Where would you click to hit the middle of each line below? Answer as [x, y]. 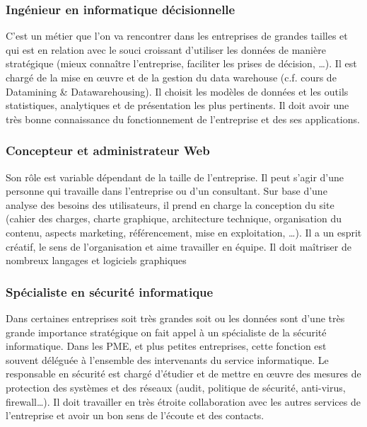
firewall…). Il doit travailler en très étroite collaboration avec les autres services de [183, 401]
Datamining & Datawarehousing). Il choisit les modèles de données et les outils [177, 91]
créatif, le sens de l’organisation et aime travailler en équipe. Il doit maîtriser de [179, 246]
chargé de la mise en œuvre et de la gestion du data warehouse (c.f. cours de [171, 77]
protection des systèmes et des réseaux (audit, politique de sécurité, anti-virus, [176, 387]
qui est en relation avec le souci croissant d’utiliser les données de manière [166, 49]
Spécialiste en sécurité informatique [110, 291]
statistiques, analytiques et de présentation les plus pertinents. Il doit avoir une [177, 105]
